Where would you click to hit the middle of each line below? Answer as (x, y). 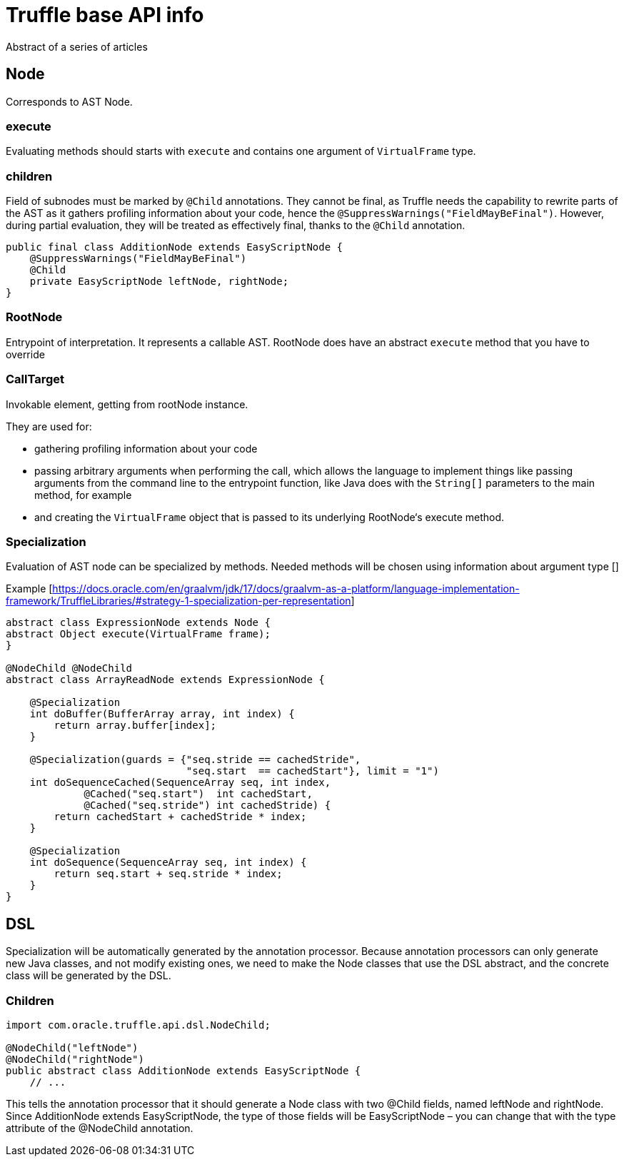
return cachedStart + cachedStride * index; (180, 817)
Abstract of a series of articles (77, 46)
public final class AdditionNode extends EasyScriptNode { (175, 247)
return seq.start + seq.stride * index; (168, 874)
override (25, 354)
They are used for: (49, 426)
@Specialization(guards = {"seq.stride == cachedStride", (195, 760)
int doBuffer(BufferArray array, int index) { (162, 714)
